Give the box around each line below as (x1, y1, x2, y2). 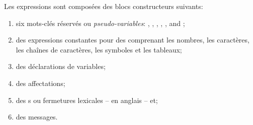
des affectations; (16, 77, 65, 88)
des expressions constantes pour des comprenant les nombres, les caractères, (16, 34, 249, 45)
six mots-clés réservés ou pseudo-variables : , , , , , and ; (16, 17, 185, 28)
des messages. (16, 111, 58, 122)
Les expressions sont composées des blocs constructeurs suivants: (4, 1, 203, 11)
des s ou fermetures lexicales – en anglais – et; (16, 94, 158, 105)
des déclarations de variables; (16, 61, 106, 71)
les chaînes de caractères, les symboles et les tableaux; (16, 44, 182, 54)
